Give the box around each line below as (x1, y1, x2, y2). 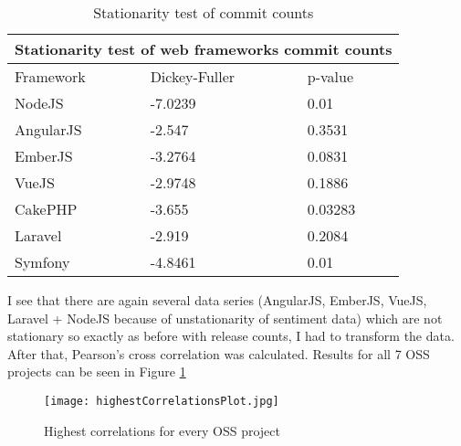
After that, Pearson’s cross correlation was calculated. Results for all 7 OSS (7, 344, 430, 363)
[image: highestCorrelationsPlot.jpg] (44, 394, 279, 408)
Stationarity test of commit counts (93, 2, 314, 23)
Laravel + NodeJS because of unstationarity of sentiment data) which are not (7, 308, 443, 327)
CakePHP (15, 198, 78, 219)
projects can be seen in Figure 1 (7, 362, 186, 381)
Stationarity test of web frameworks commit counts (15, 38, 393, 59)
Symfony (15, 251, 70, 272)
